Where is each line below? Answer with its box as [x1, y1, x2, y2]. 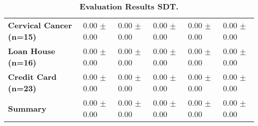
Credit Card [8, 71, 57, 82]
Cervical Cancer [8, 19, 72, 31]
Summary [8, 102, 47, 114]
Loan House [8, 45, 56, 57]
